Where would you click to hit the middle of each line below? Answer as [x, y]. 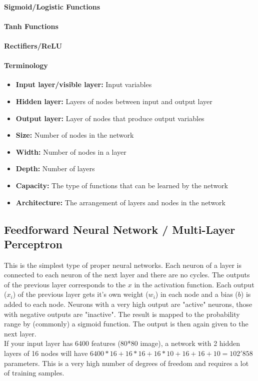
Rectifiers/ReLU [33, 45]
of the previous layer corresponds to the [65, 284]
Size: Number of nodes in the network [75, 135]
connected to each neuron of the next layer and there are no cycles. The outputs [127, 275]
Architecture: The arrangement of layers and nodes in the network [120, 202]
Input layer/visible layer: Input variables [84, 84]
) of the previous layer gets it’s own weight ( [80, 294]
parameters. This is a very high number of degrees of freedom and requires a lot [126, 363]
